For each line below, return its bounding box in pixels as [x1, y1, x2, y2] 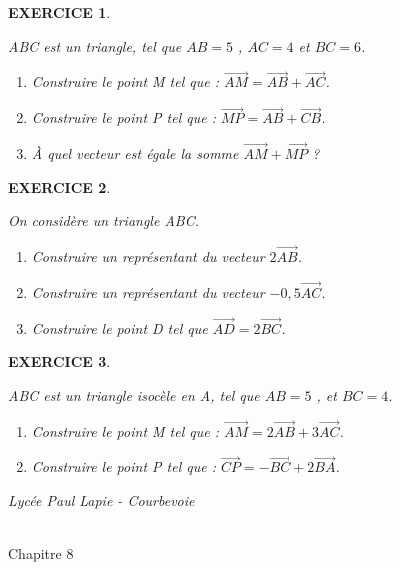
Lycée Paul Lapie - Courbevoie [8, 490, 195, 511]
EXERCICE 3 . [8, 351, 111, 372]
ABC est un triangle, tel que [8, 35, 182, 56]
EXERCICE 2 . [8, 176, 111, 197]
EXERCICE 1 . [8, 2, 111, 22]
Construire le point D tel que [31, 317, 208, 338]
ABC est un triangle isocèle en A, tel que [8, 384, 260, 405]
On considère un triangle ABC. [8, 210, 199, 231]
